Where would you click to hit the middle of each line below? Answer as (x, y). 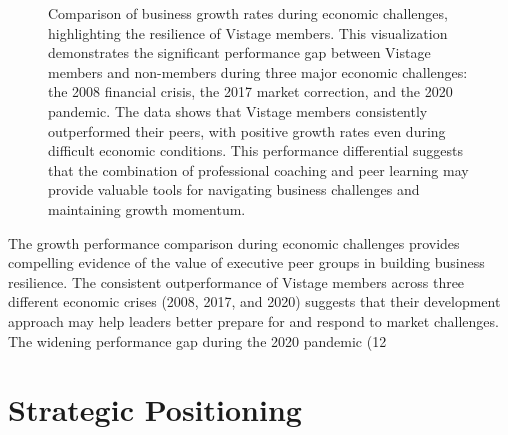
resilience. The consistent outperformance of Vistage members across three (236, 281)
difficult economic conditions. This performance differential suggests (256, 150)
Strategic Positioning (155, 409)
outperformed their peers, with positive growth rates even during (247, 130)
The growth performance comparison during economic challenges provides (234, 242)
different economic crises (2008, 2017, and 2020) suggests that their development (254, 301)
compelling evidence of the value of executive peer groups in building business (246, 262)
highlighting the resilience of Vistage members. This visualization (248, 32)
